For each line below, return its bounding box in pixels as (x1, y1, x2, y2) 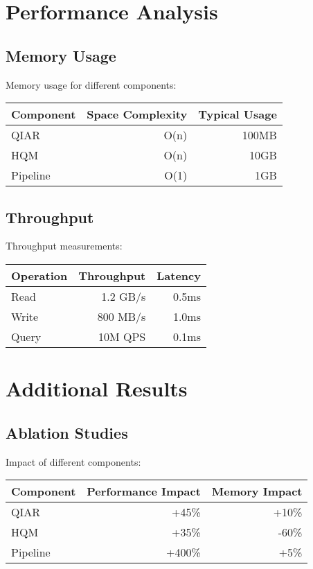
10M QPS (98, 328, 146, 344)
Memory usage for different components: (6, 77, 177, 91)
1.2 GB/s (101, 288, 146, 304)
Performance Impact (87, 483, 201, 500)
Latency (156, 267, 201, 283)
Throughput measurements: (6, 238, 123, 253)
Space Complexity (87, 106, 188, 123)
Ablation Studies (6, 421, 128, 443)
